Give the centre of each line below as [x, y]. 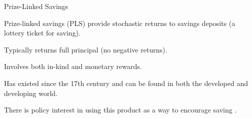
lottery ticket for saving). [42, 33]
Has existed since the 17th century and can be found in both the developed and [126, 83]
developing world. [31, 93]
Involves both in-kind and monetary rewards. [73, 66]
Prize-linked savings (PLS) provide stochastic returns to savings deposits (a [120, 23]
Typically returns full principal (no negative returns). [86, 49]
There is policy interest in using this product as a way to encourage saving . [120, 110]
